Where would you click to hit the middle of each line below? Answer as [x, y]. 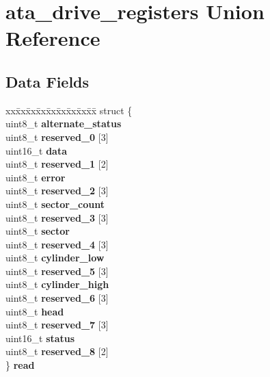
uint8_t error [36, 177]
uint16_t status [40, 338]
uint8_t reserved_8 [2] [57, 351]
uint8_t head [35, 311]
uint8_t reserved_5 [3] [57, 271]
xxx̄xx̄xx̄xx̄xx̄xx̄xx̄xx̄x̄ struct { [69, 110]
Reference [53, 38]
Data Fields [48, 81]
